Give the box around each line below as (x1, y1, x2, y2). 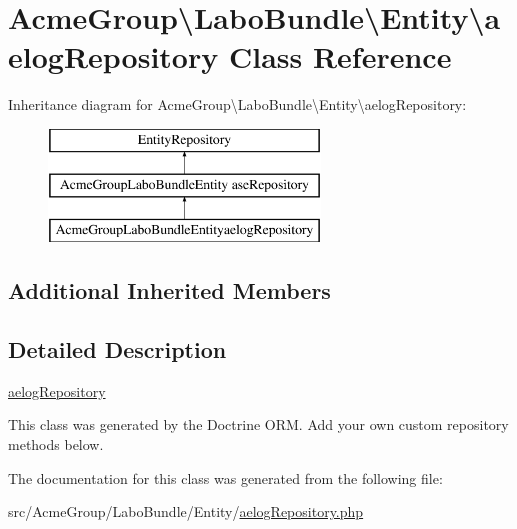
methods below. (8, 434, 104, 455)
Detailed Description (8, 334, 227, 365)
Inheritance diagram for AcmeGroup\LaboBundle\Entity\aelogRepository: (8, 94, 467, 115)
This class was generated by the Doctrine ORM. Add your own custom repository (8, 414, 509, 435)
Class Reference (228, 36, 452, 77)
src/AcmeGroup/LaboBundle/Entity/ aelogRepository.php (8, 501, 364, 522)
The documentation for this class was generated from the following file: (8, 467, 443, 488)
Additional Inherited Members (8, 275, 331, 306)
